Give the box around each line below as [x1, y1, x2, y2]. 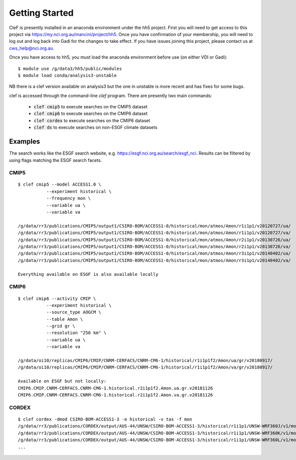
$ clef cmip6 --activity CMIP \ [18, 296, 96, 301]
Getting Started [9, 7, 74, 18]
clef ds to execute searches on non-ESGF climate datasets [34, 125, 158, 131]
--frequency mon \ [46, 196, 91, 201]
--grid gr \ [46, 323, 75, 329]
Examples [9, 137, 40, 146]
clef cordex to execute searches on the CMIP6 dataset [34, 117, 150, 123]
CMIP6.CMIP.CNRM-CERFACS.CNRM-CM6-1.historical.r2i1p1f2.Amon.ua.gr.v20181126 [18, 385, 213, 391]
